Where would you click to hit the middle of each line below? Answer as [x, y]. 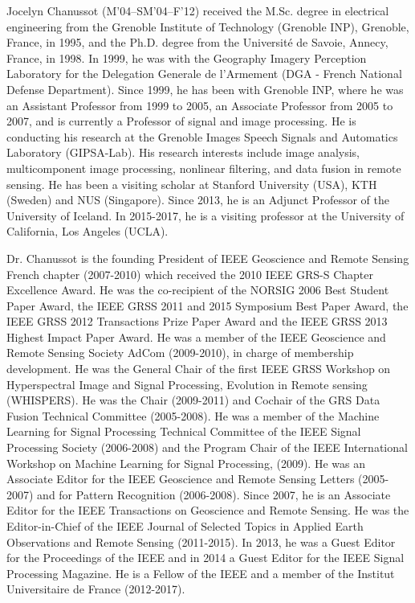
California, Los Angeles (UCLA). [87, 231]
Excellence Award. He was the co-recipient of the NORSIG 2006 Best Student [198, 290]
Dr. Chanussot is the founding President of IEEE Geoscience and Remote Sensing [208, 258]
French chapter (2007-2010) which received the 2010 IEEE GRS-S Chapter [190, 274]
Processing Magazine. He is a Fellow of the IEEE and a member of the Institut [201, 573]
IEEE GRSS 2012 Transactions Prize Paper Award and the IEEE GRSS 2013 [197, 321]
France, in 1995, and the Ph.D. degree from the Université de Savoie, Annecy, [197, 42]
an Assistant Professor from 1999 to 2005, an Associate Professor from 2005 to [200, 105]
